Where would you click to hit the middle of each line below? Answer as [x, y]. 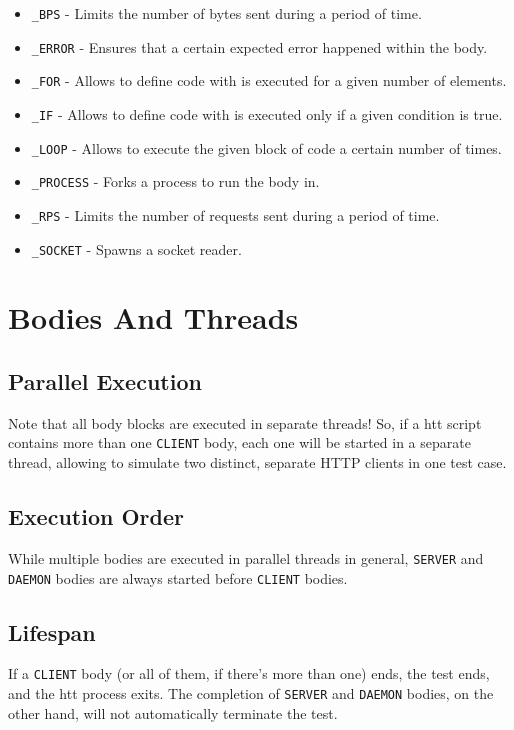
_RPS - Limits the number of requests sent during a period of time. [235, 214]
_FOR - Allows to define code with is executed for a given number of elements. [269, 80]
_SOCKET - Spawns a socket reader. [136, 248]
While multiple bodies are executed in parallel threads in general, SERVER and [246, 557]
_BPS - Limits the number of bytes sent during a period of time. [226, 13]
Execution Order [96, 516]
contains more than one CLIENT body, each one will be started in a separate [239, 442]
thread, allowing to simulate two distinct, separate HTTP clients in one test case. [257, 462]
